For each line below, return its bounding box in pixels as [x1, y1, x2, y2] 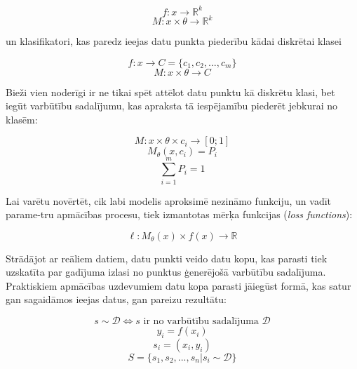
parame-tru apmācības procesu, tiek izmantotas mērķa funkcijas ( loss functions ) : [6, 207, 353, 222]
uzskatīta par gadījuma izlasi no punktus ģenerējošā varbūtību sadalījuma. [6, 264, 326, 279]
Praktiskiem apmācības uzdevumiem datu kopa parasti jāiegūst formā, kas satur [6, 278, 351, 293]
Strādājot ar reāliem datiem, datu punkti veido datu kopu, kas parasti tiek [6, 250, 328, 265]
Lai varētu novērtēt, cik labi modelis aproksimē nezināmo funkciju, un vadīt [6, 193, 332, 208]
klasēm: [6, 112, 38, 126]
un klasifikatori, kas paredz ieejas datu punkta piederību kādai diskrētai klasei [6, 34, 342, 48]
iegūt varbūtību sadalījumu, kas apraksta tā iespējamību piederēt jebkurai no [6, 98, 338, 113]
